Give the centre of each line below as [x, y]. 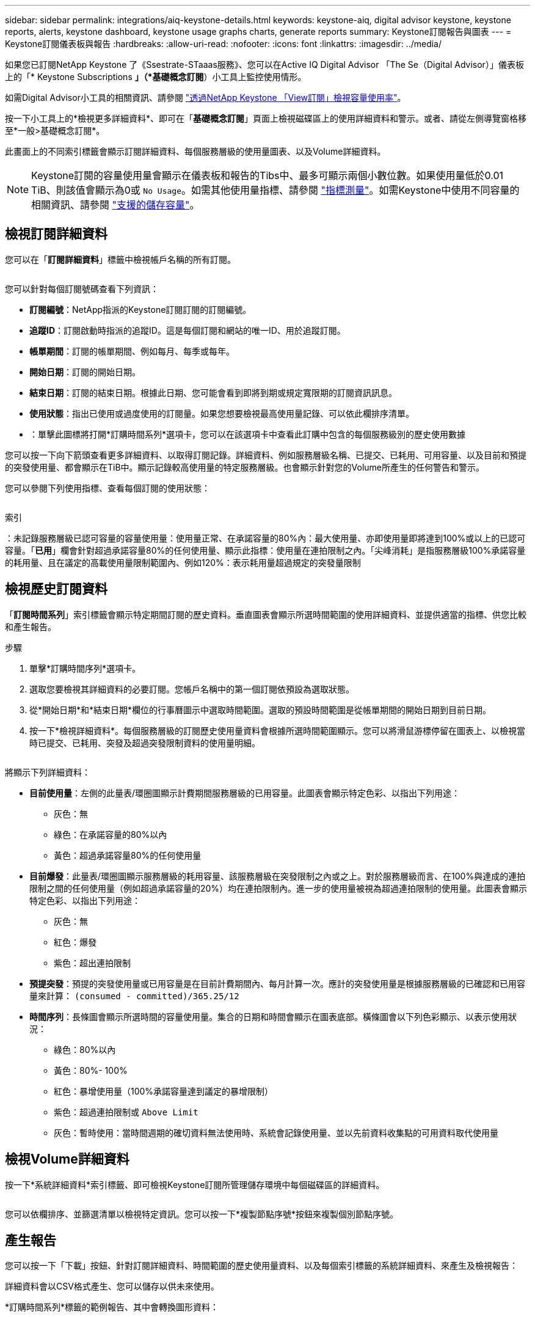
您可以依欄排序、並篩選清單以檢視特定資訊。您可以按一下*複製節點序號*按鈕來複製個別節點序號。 [202, 1214]
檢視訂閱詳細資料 [56, 234]
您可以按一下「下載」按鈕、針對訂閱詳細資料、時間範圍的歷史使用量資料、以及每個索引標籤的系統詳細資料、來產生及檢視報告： [261, 1266]
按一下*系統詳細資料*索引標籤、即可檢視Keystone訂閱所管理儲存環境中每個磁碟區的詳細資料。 [195, 1184]
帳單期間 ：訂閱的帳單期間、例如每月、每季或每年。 [132, 351]
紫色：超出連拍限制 [92, 963]
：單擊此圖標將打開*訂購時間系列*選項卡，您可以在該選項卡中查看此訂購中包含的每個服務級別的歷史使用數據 [248, 434]
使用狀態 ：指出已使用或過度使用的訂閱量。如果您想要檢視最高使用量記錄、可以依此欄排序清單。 [222, 413]
